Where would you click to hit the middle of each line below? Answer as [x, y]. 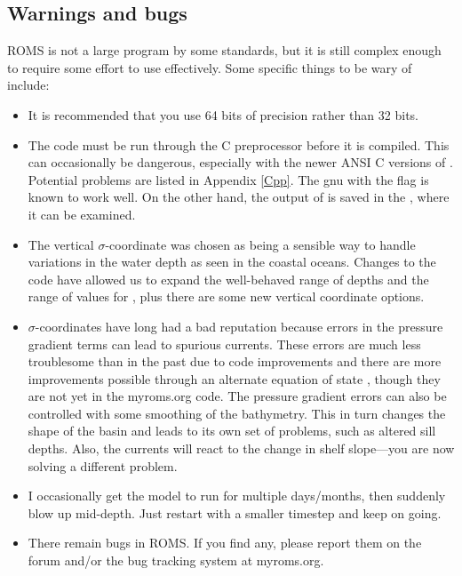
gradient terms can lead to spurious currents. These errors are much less [224, 344]
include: [28, 85]
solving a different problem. [103, 465]
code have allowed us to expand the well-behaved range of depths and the [228, 279]
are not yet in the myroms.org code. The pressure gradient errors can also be [237, 396]
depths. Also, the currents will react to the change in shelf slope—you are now [241, 448]
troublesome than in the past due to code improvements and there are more [235, 361]
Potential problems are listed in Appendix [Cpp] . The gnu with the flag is [228, 179]
